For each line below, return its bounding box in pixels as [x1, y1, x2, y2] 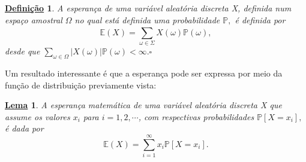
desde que [5, 45, 40, 57]
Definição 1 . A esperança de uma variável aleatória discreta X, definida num [5, 2, 292, 14]
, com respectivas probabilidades [138, 110, 254, 123]
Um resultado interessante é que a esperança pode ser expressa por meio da [5, 67, 283, 80]
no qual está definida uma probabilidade [74, 13, 220, 26]
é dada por [5, 122, 44, 135]
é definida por [235, 13, 286, 26]
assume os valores [5, 110, 70, 123]
